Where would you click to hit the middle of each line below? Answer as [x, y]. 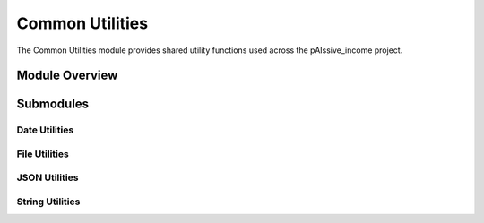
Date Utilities [45, 130]
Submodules [53, 104]
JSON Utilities [48, 177]
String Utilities [48, 202]
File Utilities [43, 154]
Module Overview [67, 76]
